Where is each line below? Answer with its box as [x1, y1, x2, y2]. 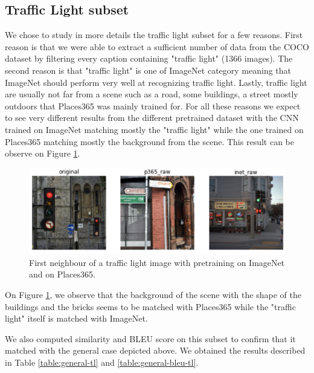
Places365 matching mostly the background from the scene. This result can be [5, 135, 294, 148]
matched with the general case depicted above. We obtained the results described [5, 344, 306, 357]
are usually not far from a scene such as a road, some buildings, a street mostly [5, 88, 298, 100]
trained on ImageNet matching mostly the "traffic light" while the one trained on [5, 123, 304, 135]
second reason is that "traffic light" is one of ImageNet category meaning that [5, 63, 292, 76]
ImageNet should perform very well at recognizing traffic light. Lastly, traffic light [5, 76, 307, 88]
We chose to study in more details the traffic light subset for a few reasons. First [5, 28, 303, 41]
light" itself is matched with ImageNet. [5, 312, 148, 325]
